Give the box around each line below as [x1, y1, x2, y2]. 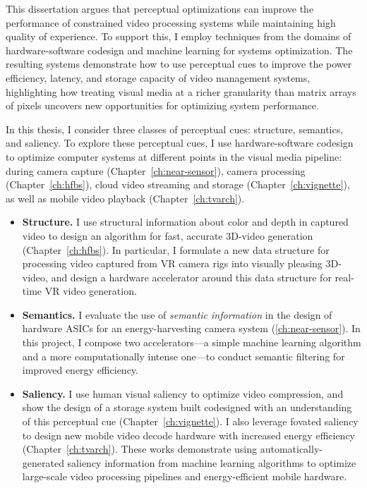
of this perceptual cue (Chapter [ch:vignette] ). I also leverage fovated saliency [22, 414, 359, 429]
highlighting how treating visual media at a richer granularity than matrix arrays [6, 84, 356, 99]
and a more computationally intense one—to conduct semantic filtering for [22, 348, 345, 363]
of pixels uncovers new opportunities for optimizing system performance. [6, 98, 319, 113]
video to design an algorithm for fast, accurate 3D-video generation [22, 228, 313, 243]
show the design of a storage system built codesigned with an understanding [22, 400, 352, 415]
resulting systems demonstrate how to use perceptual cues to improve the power [6, 56, 352, 71]
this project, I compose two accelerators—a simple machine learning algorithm [22, 335, 361, 350]
